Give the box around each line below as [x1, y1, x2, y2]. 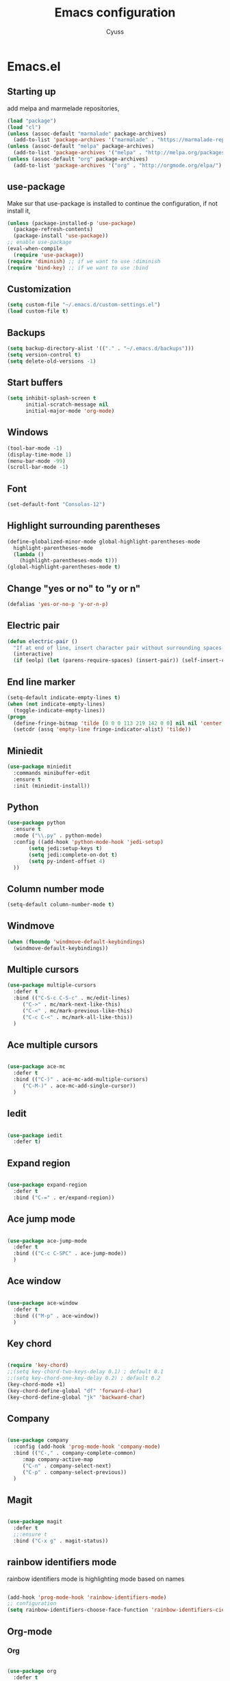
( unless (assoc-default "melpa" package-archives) [7, 143, 155, 150]
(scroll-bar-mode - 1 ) [7, 464, 69, 471]
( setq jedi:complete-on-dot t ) [28, 851, 118, 858]
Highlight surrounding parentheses [7, 520, 161, 532]
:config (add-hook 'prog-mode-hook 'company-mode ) [13, 1443, 161, 1451]
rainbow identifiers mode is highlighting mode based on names [7, 1575, 185, 1583]
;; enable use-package [7, 239, 72, 246]
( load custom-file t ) [7, 308, 69, 315]
